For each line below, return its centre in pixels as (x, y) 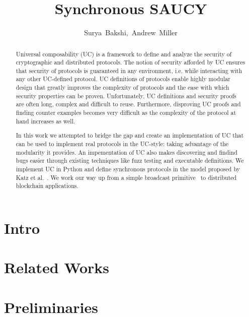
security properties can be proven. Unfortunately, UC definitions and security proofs (126, 96)
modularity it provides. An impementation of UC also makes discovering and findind (127, 152)
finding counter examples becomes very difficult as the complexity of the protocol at (126, 113)
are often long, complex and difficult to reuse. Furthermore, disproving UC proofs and (128, 104)
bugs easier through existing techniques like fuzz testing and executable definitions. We (130, 161)
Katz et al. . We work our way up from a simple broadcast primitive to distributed (126, 177)
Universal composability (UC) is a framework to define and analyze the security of (124, 54)
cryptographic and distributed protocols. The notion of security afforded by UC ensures (131, 62)
